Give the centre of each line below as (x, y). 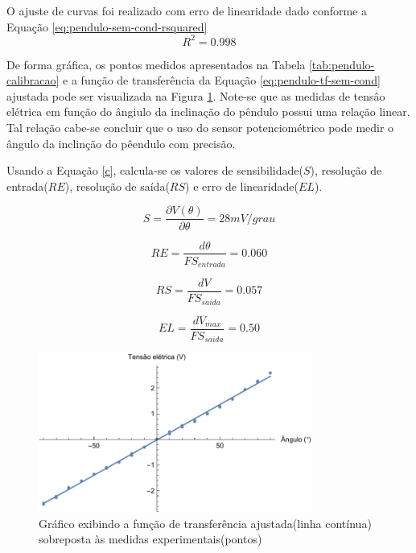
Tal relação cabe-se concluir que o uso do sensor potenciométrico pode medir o (200, 128)
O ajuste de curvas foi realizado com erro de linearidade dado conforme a (187, 10)
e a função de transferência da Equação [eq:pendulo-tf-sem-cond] (222, 80)
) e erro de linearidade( (242, 186)
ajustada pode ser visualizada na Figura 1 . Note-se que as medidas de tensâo (196, 95)
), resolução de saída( (117, 186)
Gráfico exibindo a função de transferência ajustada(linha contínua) (205, 523)
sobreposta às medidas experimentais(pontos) (150, 539)
